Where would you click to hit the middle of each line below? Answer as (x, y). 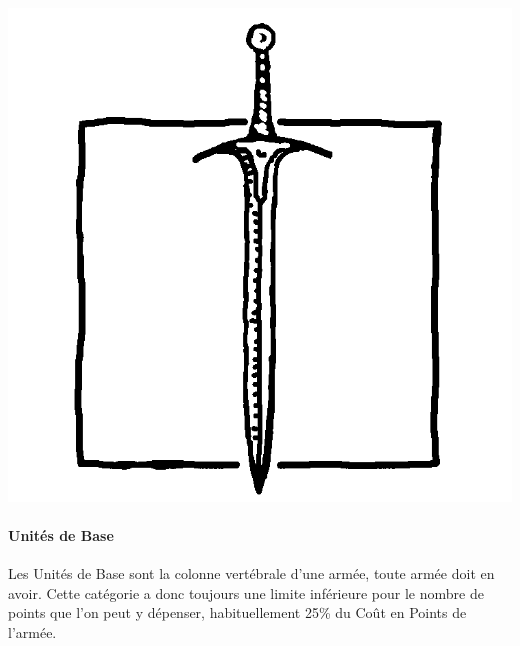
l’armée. (32, 631)
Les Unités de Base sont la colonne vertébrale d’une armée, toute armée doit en (251, 573)
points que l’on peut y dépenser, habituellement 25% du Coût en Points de (237, 612)
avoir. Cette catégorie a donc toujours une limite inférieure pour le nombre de (246, 592)
